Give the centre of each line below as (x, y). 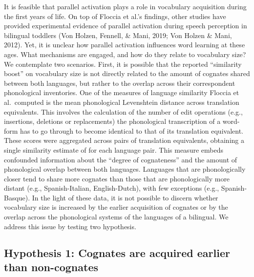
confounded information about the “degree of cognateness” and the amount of (121, 159)
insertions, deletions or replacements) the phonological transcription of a (112, 121)
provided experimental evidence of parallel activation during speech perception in (126, 26)
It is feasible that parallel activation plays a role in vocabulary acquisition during (125, 6)
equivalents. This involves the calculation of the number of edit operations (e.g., (123, 111)
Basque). (17, 197)
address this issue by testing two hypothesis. (70, 226)
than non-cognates (51, 267)
